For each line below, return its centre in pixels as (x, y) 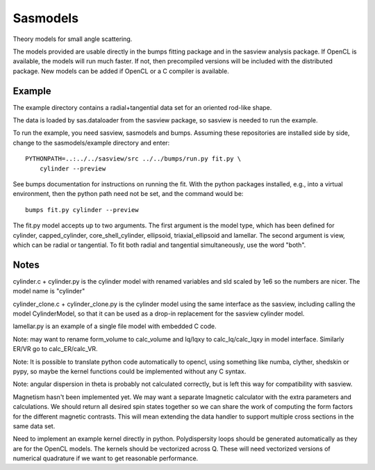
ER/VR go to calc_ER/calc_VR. (55, 349)
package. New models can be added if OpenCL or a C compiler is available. (121, 71)
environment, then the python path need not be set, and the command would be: (128, 194)
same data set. (34, 426)
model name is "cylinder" (49, 291)
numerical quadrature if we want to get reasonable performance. (106, 458)
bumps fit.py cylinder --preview (82, 210)
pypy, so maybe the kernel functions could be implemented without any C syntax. (130, 371)
